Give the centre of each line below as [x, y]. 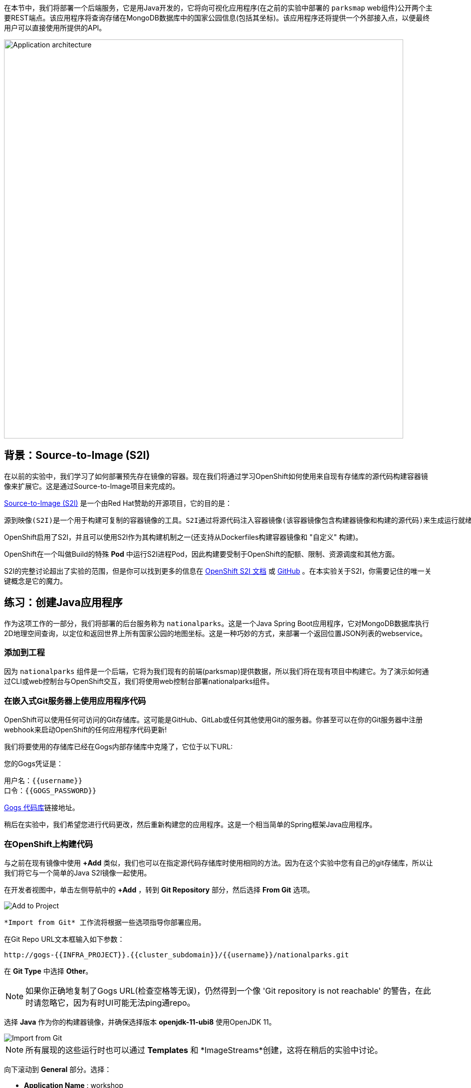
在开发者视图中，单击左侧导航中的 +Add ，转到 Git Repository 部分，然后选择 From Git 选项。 [159, 889]
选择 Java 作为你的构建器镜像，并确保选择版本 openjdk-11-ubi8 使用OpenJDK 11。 [140, 1022]
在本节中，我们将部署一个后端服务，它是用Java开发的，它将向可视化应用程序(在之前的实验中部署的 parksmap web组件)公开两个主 [218, 8]
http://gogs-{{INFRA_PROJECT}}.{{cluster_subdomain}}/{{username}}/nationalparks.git [177, 955]
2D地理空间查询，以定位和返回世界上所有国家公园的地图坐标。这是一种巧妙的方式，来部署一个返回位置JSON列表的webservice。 [216, 633]
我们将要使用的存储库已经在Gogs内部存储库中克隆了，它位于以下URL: [118, 747]
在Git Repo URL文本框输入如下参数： [64, 939]
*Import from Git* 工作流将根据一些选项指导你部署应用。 [105, 922]
